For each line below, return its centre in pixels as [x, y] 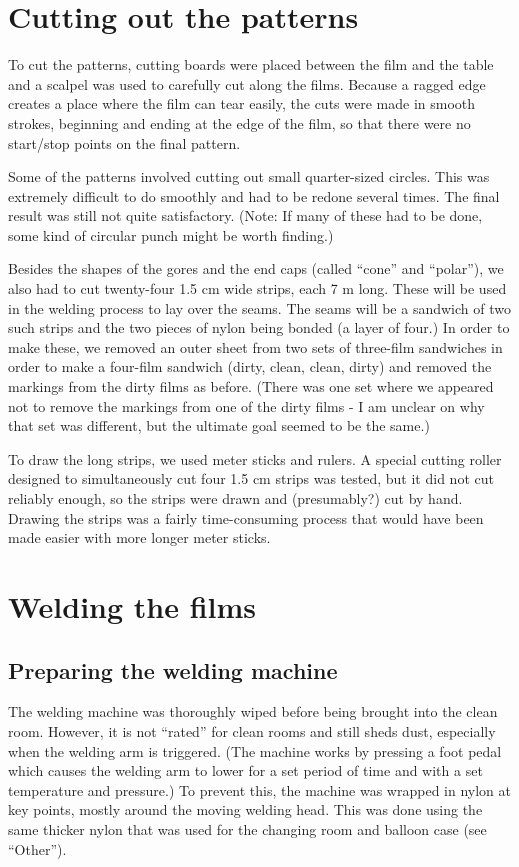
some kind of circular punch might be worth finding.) [171, 234]
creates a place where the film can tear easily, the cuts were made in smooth [242, 103]
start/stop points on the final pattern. [124, 142]
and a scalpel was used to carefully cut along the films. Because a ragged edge [247, 83]
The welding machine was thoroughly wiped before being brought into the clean [253, 711]
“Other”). [37, 848]
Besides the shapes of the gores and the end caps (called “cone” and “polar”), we [256, 268]
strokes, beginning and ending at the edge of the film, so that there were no [239, 122]
